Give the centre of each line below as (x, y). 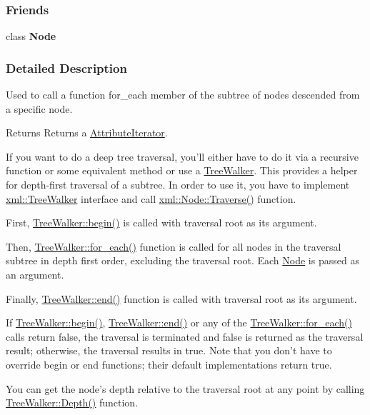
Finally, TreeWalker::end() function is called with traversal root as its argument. (181, 298)
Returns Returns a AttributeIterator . (87, 132)
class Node (31, 36)
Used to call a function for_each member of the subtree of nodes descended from (183, 95)
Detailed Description (66, 67)
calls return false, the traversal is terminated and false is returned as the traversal (185, 336)
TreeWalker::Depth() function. (72, 402)
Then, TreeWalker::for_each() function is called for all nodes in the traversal (174, 246)
